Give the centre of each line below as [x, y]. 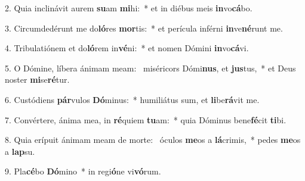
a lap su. [20, 151]
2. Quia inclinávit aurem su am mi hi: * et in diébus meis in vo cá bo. [129, 8]
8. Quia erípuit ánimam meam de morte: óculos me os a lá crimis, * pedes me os [153, 140]
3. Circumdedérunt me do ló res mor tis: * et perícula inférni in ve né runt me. [144, 28]
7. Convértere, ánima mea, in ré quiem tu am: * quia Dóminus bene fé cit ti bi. [146, 119]
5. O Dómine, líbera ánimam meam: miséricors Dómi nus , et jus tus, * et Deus [150, 68]
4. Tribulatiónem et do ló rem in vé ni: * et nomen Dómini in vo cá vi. [127, 48]
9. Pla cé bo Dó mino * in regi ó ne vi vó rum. [83, 171]
